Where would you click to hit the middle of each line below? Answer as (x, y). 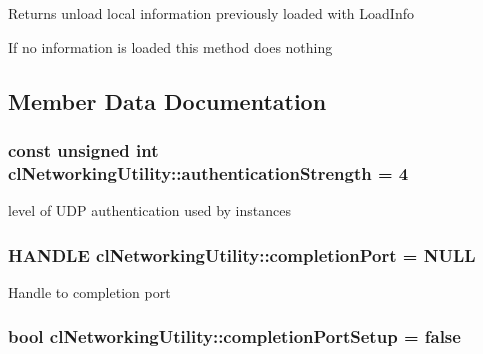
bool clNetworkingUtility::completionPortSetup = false (234, 336)
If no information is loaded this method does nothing (170, 46)
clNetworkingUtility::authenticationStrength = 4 (208, 172)
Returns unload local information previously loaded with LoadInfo (211, 13)
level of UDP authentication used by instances (149, 210)
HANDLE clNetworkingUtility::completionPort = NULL (242, 254)
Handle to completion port (89, 291)
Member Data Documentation (167, 100)
